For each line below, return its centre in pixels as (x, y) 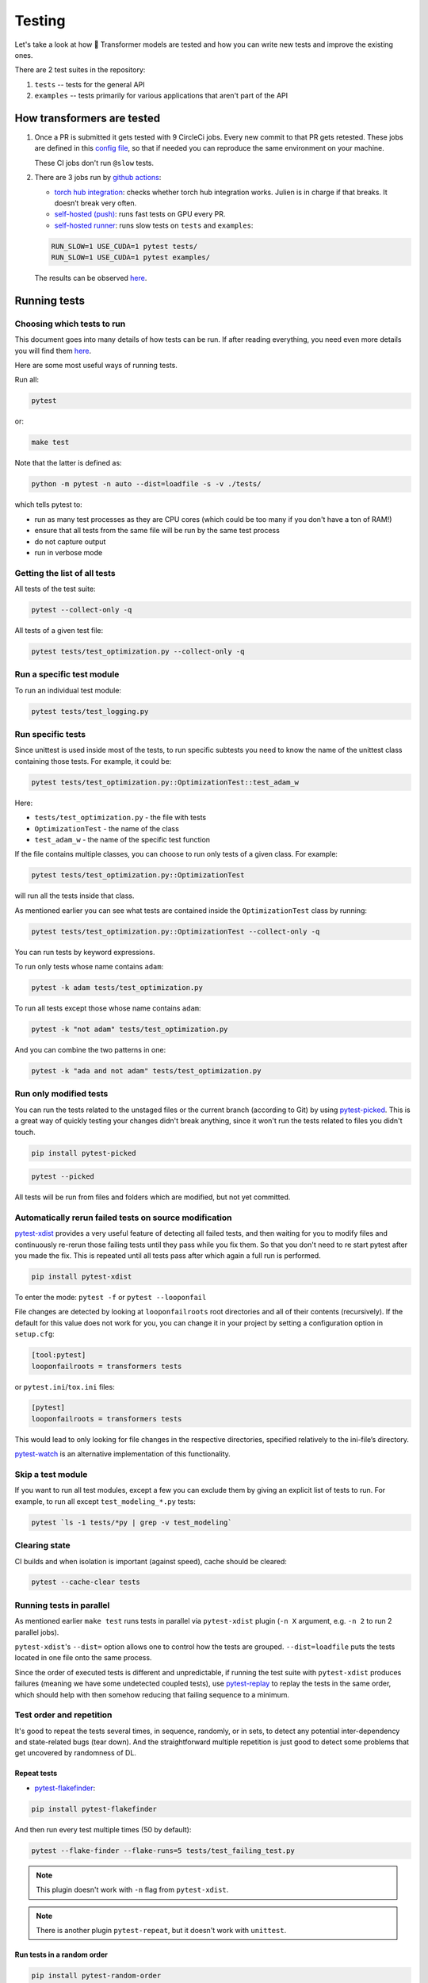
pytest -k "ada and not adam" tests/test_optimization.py (146, 1071)
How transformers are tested (88, 118)
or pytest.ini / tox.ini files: (65, 1387)
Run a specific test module (67, 674)
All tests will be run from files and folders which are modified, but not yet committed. (153, 1197)
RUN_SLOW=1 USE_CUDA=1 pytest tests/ (124, 246)
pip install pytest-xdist (82, 1276)
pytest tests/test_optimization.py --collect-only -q (138, 652)
